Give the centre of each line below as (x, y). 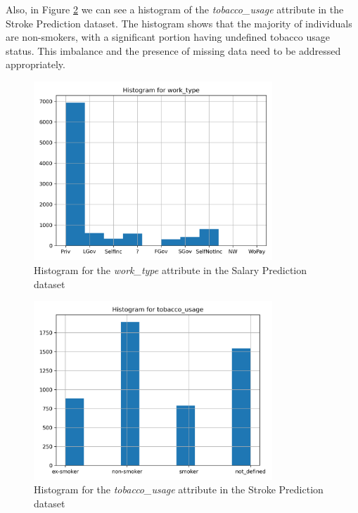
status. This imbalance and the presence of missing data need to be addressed (173, 50)
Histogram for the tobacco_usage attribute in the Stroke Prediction (179, 489)
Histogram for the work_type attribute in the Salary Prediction (171, 270)
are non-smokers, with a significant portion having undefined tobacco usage (168, 37)
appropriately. (36, 64)
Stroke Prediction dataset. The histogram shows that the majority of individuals (179, 23)
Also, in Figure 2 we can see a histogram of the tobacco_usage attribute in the (175, 9)
